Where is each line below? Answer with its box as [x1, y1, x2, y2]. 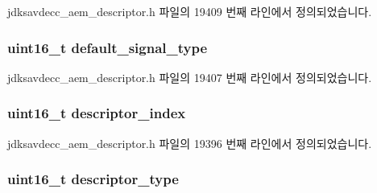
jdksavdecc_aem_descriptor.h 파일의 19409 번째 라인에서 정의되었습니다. [7, 3, 372, 19]
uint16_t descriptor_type [7, 169, 179, 189]
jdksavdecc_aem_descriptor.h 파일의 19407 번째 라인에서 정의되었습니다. [7, 68, 372, 85]
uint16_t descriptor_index [7, 103, 186, 123]
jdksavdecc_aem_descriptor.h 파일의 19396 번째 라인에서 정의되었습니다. [7, 134, 372, 151]
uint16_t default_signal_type [7, 37, 208, 57]
